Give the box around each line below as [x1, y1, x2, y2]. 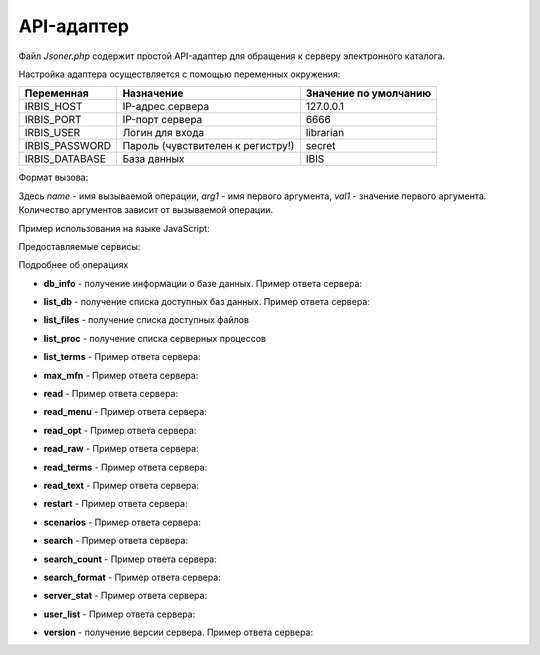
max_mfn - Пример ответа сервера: [43, 369, 199, 381]
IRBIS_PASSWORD [24, 139, 112, 153]
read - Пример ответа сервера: [43, 388, 179, 400]
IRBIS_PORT [24, 113, 82, 127]
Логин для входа [122, 126, 205, 140]
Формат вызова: [18, 171, 89, 184]
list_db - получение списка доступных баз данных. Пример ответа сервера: [43, 296, 370, 308]
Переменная [24, 86, 89, 100]
